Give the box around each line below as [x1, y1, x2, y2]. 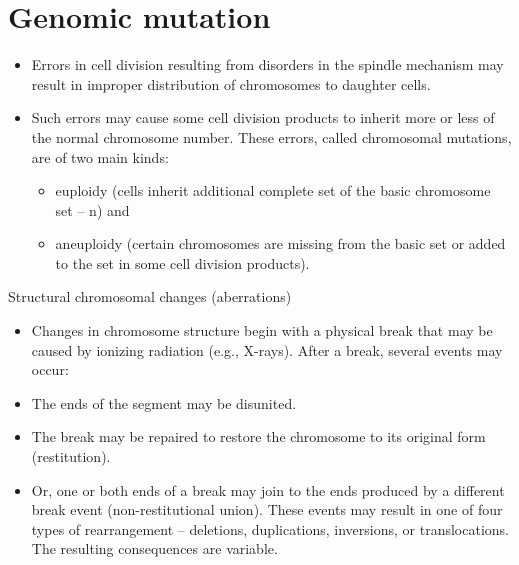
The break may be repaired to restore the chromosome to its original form [31, 426, 486, 447]
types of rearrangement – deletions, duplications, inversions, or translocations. [31, 518, 509, 539]
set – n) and [55, 199, 130, 220]
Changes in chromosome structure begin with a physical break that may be [31, 320, 493, 341]
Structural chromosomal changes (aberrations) [8, 286, 292, 307]
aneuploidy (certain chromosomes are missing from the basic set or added [55, 233, 506, 254]
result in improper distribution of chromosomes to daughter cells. [31, 73, 431, 94]
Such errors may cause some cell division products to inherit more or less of [31, 107, 495, 128]
